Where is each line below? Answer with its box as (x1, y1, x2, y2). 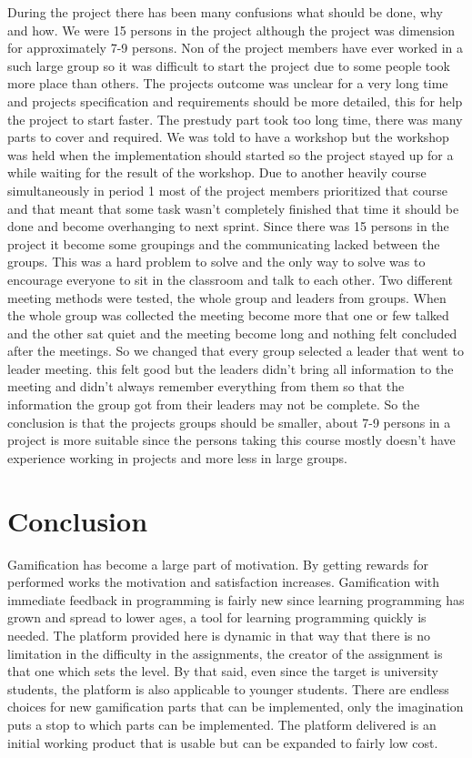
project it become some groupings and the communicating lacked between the (7, 234, 440, 253)
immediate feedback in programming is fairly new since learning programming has (7, 590, 465, 609)
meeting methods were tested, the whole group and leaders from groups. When (7, 288, 447, 307)
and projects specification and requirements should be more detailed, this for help (7, 91, 463, 110)
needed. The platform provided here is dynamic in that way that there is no (7, 625, 431, 644)
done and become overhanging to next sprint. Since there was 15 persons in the (7, 217, 449, 236)
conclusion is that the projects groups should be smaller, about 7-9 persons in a (7, 412, 451, 431)
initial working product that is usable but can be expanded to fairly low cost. (7, 733, 438, 752)
